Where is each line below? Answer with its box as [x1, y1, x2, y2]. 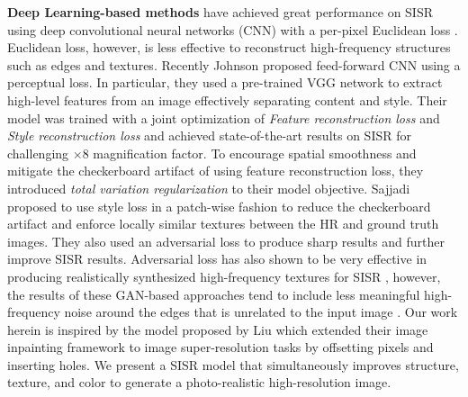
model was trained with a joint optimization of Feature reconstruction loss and [7, 108, 440, 127]
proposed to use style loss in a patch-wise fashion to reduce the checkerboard [7, 196, 431, 215]
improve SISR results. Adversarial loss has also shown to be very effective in [7, 249, 427, 268]
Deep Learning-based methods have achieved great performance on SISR [7, 3, 434, 21]
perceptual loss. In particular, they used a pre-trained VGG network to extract [7, 73, 443, 92]
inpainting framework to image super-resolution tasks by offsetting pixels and [7, 338, 434, 356]
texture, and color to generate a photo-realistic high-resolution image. [7, 373, 391, 392]
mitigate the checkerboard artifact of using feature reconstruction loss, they [7, 161, 424, 180]
